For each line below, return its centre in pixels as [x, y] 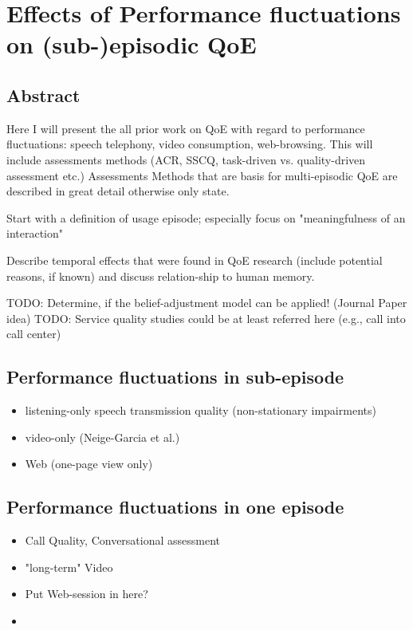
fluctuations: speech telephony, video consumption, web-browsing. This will [190, 144]
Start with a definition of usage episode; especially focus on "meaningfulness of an [206, 217]
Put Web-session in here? [87, 594]
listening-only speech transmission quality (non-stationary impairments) [201, 410]
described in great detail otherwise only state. [118, 191]
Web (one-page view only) [89, 464]
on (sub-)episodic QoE [132, 44]
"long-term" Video [69, 567]
